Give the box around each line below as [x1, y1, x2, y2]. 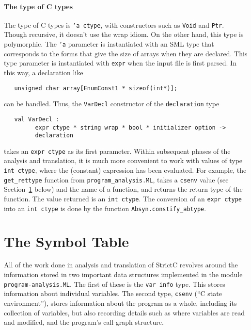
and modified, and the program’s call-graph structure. [4, 317, 164, 327]
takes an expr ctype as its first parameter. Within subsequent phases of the [4, 146, 231, 156]
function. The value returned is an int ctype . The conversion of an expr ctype [4, 193, 242, 203]
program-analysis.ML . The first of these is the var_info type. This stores [4, 279, 225, 289]
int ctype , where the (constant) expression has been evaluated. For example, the [4, 165, 247, 175]
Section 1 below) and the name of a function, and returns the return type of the [4, 184, 243, 194]
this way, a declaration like [4, 67, 83, 77]
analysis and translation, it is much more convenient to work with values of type [4, 155, 243, 165]
